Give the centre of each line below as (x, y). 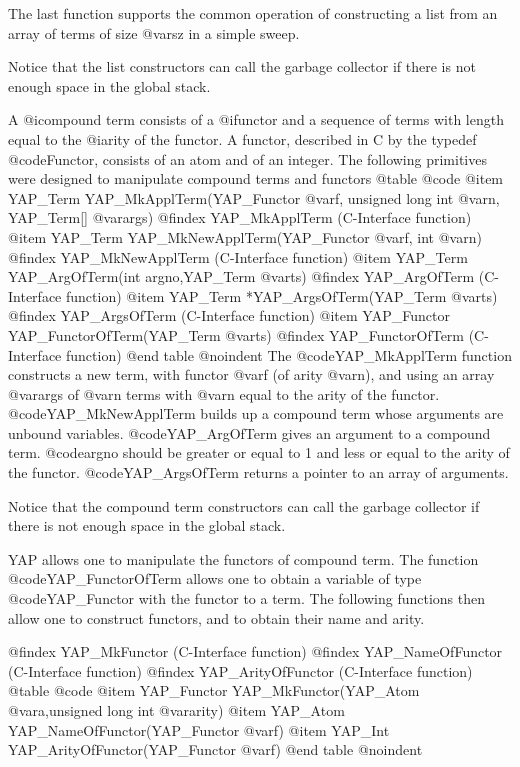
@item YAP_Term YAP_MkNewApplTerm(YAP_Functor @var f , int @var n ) (245, 236)
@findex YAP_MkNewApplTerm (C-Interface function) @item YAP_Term (238, 256)
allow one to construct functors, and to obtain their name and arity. (216, 617)
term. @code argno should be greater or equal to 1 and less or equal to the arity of (259, 452)
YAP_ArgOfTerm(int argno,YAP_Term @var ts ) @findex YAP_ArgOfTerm (241, 276)
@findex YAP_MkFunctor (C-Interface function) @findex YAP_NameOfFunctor (255, 651)
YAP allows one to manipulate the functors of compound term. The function (243, 558)
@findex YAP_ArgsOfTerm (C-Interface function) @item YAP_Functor (229, 315)
